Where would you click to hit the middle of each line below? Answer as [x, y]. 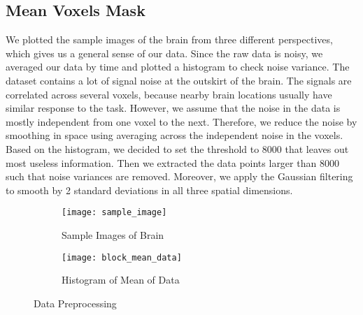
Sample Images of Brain [113, 234]
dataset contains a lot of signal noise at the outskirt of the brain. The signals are [179, 80]
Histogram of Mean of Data [121, 280]
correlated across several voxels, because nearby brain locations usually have [169, 94]
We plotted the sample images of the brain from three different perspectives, [169, 39]
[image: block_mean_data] [122, 257]
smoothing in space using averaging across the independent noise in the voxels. [175, 135]
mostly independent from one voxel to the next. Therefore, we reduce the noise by [181, 121]
